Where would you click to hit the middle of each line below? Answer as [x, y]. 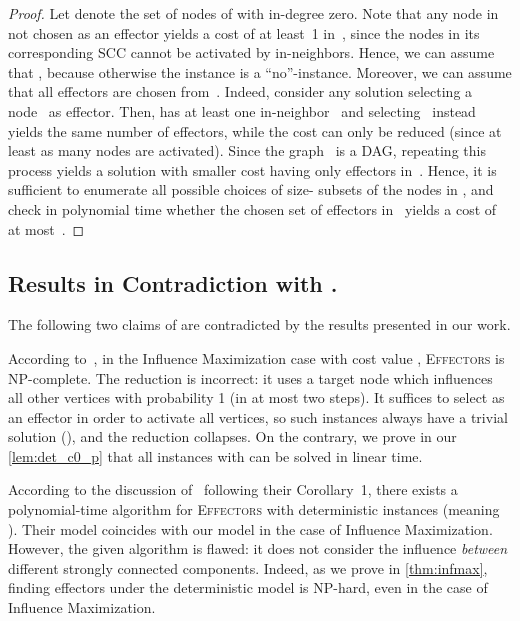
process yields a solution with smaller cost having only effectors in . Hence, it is [252, 169]
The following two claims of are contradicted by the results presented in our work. [259, 324]
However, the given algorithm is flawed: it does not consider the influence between [258, 548]
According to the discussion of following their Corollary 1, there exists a [233, 489]
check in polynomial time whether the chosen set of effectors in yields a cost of [252, 208]
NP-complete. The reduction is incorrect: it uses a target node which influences [250, 377]
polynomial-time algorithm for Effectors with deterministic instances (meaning [254, 509]
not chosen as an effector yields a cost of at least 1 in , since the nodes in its [244, 32]
